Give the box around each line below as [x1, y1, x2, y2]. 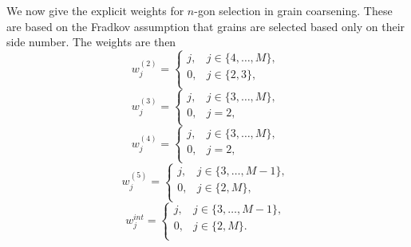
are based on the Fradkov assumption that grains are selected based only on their [6, 18, 405, 34]
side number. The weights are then [6, 33, 176, 50]
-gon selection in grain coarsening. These [194, 2, 393, 18]
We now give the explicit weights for [6, 2, 184, 18]
